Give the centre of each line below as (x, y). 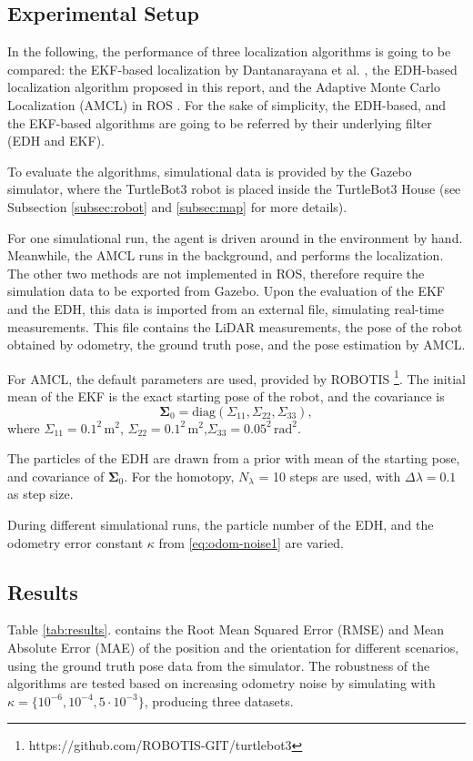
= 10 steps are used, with (330, 476)
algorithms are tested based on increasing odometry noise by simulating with (221, 683)
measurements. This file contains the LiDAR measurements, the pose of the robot (235, 326)
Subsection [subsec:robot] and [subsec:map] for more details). (177, 206)
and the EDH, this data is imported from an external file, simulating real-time (226, 308)
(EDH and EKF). (56, 141)
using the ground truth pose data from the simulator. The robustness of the (219, 665)
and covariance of (56, 476)
